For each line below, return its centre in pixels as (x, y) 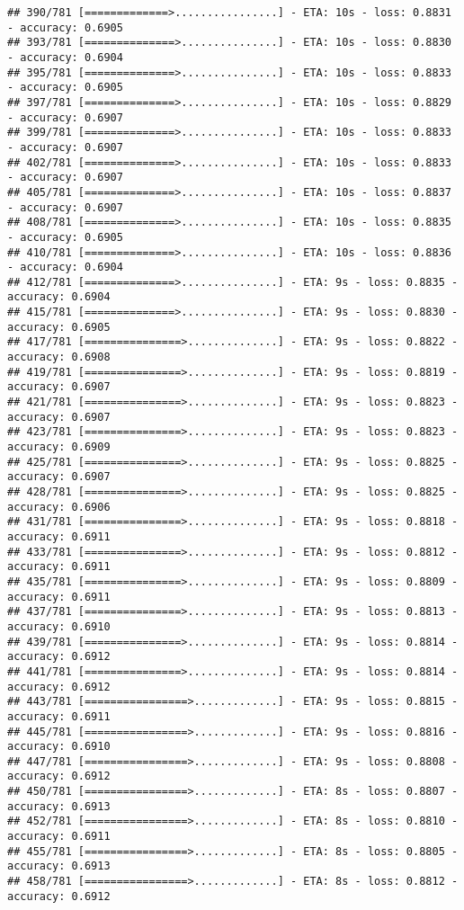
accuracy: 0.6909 (59, 447)
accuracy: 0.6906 (59, 507)
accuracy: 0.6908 (59, 357)
